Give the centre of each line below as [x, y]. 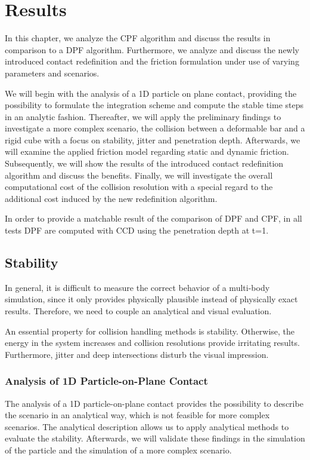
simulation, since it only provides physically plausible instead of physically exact [151, 299]
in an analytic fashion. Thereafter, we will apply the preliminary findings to [143, 116]
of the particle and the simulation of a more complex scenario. [118, 450]
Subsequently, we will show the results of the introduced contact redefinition [144, 163]
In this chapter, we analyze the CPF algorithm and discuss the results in [138, 38]
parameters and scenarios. [52, 73]
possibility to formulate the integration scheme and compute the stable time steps [154, 105]
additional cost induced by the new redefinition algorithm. [111, 198]
